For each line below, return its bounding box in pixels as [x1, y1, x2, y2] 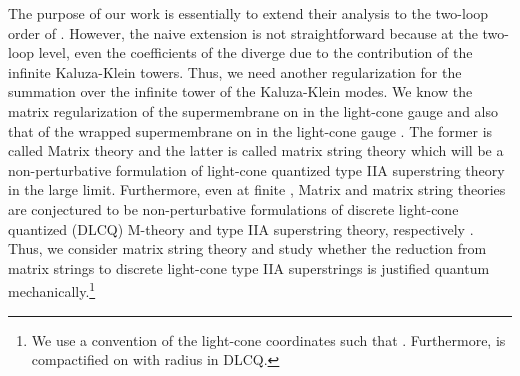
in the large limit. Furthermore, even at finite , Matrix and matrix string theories [8, 179, 506, 200]
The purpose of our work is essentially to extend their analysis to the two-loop [8, 3, 489, 23]
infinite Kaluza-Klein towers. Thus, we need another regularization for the [8, 61, 462, 82]
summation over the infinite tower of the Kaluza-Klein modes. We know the [8, 81, 473, 102]
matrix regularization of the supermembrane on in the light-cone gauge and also [8, 100, 498, 121]
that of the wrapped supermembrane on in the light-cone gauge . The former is [8, 120, 493, 141]
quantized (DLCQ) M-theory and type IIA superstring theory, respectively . [8, 218, 474, 239]
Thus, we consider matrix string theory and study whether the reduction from [8, 238, 487, 259]
